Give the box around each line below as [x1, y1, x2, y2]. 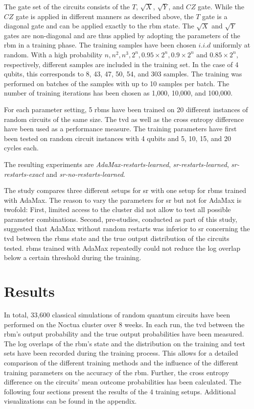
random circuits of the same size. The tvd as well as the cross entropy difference [4, 114, 244, 124]
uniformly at [212, 40, 251, 50]
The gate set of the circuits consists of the [4, 1, 130, 11]
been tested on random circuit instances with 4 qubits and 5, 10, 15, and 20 [4, 133, 231, 143]
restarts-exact [4, 168, 44, 179]
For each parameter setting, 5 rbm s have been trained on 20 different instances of [4, 104, 248, 114]
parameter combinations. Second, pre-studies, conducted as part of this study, [4, 214, 237, 224]
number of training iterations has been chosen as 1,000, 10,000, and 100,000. [4, 88, 233, 98]
